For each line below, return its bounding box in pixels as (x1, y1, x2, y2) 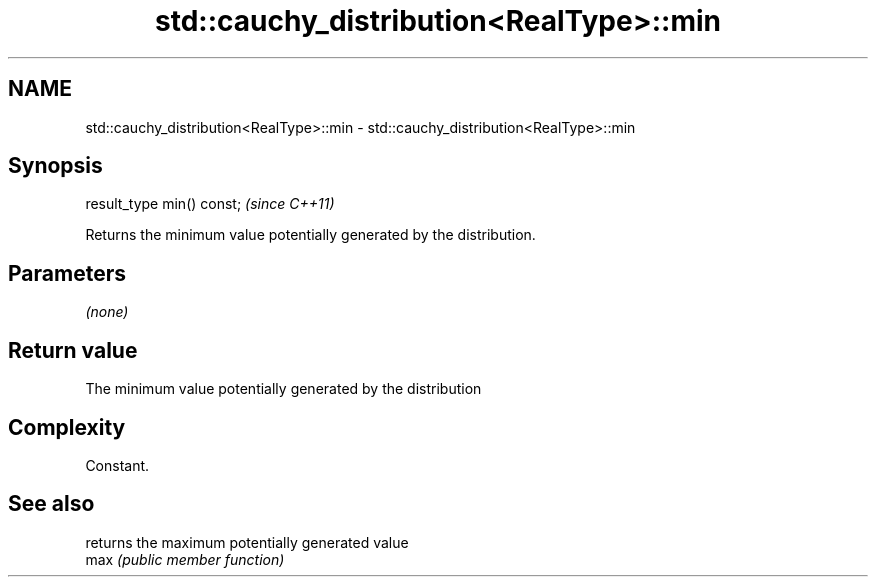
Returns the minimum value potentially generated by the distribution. (85, 226, 536, 244)
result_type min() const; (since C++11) (85, 195, 335, 213)
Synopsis (8, 153, 103, 179)
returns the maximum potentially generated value (85, 533, 409, 551)
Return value (8, 337, 138, 363)
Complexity (8, 414, 126, 440)
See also (8, 491, 95, 517)
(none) (85, 303, 129, 321)
